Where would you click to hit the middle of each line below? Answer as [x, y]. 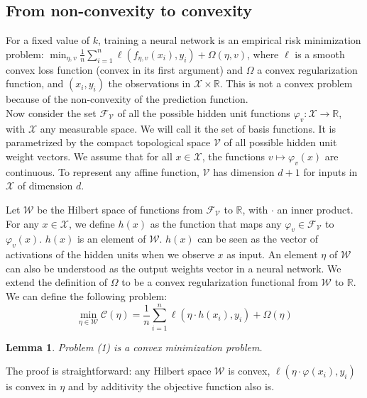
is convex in [31, 386]
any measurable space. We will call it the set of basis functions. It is [188, 128]
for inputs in [330, 171]
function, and [35, 83]
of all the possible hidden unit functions [204, 112]
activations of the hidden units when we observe [110, 254]
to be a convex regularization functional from [220, 282]
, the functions [234, 156]
